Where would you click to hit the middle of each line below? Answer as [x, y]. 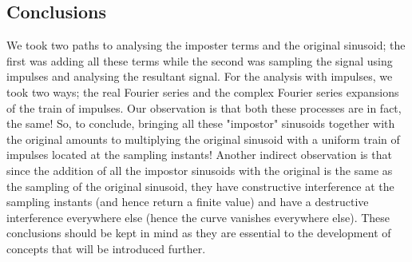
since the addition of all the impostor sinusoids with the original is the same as [200, 170]
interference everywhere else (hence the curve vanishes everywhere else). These [198, 217]
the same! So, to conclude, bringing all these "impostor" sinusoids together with [201, 123]
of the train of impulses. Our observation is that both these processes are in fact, [204, 107]
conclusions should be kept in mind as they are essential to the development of [199, 233]
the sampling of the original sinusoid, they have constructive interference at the [200, 186]
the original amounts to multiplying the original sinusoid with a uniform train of [203, 139]
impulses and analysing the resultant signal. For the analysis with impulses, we [200, 76]
